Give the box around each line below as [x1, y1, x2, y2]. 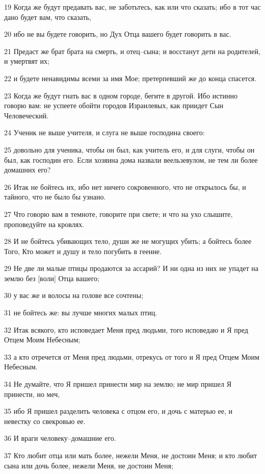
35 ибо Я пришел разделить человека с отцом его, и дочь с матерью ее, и [4, 406, 233, 416]
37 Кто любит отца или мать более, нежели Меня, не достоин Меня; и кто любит [4, 450, 257, 460]
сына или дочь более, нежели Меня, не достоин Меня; [4, 460, 173, 470]
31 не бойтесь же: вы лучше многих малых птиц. [4, 307, 157, 318]
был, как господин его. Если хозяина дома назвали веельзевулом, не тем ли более [4, 154, 258, 165]
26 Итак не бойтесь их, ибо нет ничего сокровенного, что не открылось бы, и [4, 181, 246, 192]
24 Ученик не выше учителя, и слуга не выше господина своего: [4, 127, 205, 138]
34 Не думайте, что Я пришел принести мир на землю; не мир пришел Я [4, 379, 232, 389]
